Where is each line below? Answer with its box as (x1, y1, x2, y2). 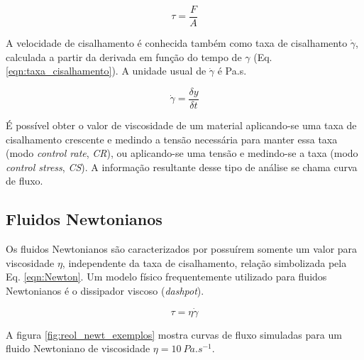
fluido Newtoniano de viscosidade (6, 341, 150, 356)
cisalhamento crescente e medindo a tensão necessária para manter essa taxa (6, 131, 338, 146)
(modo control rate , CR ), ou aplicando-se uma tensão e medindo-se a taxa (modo (6, 146, 358, 160)
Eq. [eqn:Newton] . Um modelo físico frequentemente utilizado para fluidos (6, 269, 327, 284)
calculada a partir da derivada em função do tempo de (6, 49, 242, 64)
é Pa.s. (217, 63, 247, 78)
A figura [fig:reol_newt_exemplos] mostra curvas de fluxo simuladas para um (6, 327, 342, 342)
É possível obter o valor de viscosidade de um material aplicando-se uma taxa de (6, 117, 357, 132)
